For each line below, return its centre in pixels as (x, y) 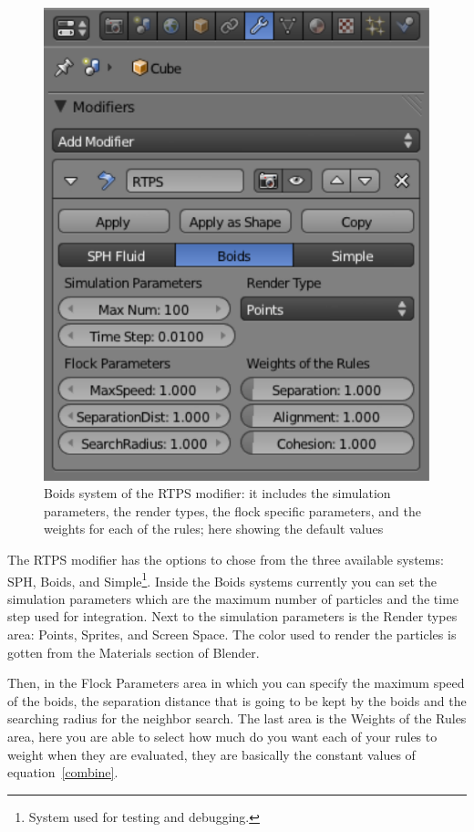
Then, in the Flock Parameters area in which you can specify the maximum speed (236, 683)
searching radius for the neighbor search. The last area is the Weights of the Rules (237, 718)
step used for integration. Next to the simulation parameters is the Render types (232, 616)
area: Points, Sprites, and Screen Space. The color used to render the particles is (232, 634)
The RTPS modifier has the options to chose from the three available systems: (226, 560)
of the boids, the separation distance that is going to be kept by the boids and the (237, 700)
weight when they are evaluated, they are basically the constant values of (211, 754)
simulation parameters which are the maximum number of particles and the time (233, 598)
